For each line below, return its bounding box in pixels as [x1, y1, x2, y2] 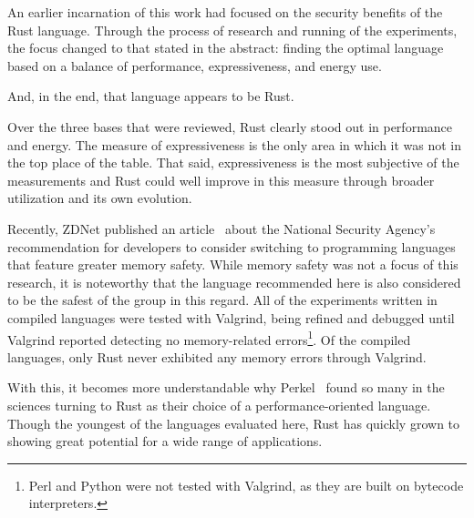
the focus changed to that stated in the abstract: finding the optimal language [7, 38, 444, 57]
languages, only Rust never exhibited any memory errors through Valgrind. [7, 347, 427, 366]
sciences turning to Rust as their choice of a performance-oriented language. [7, 395, 431, 414]
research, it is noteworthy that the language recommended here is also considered [7, 272, 461, 291]
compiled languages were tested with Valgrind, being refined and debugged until [7, 308, 455, 327]
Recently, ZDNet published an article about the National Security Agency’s [7, 218, 436, 238]
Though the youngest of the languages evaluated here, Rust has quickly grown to [7, 413, 460, 432]
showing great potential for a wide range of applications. [7, 432, 323, 451]
